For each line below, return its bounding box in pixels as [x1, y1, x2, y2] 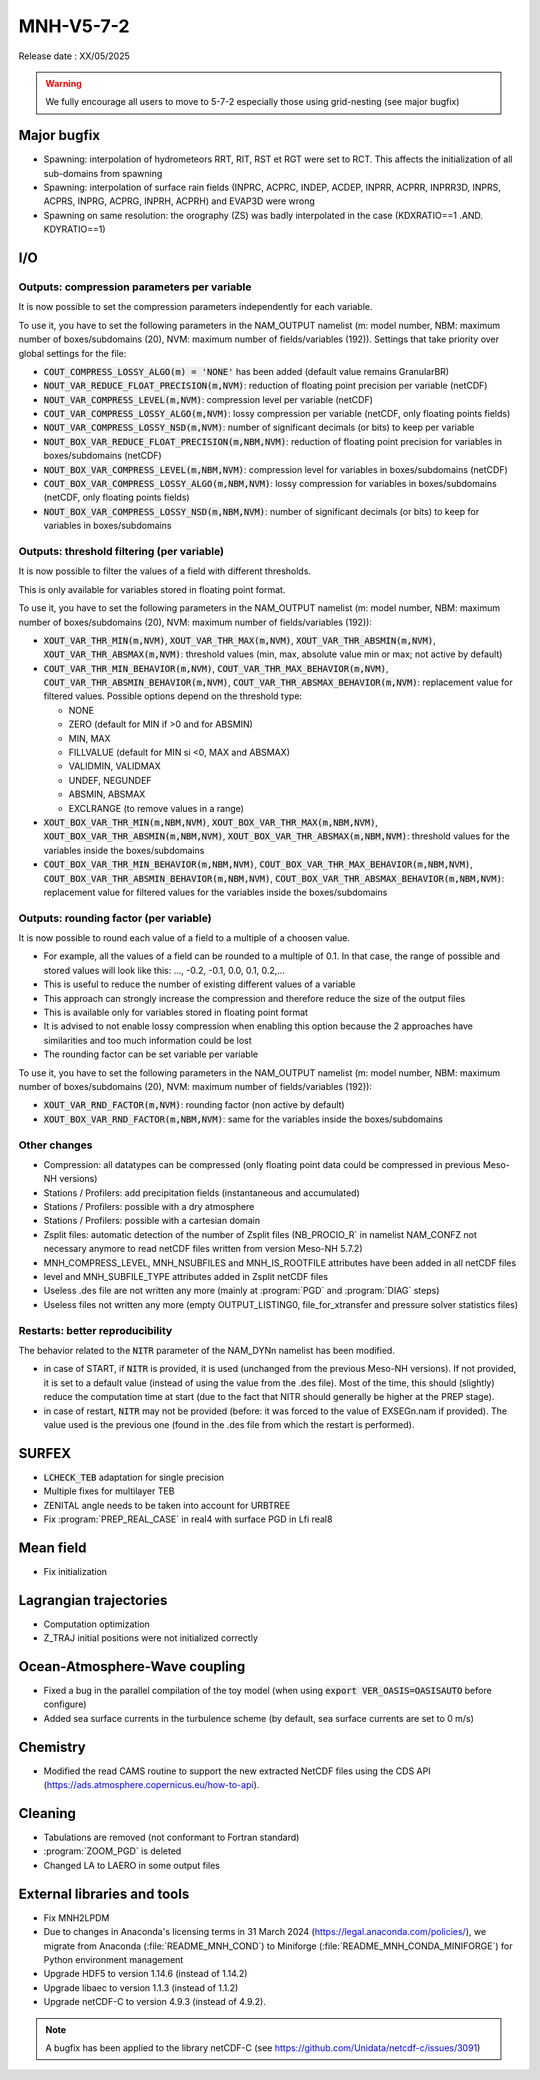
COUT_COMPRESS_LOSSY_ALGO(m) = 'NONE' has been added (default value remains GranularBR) [43, 365, 450, 377]
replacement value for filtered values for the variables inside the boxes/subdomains [43, 886, 388, 898]
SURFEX [18, 1445, 72, 1462]
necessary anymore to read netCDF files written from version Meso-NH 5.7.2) [43, 1243, 364, 1255]
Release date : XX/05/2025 [18, 50, 130, 62]
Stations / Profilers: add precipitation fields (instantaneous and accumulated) [43, 1186, 360, 1199]
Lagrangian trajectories [18, 1591, 168, 1609]
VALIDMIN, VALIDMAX [68, 760, 162, 772]
